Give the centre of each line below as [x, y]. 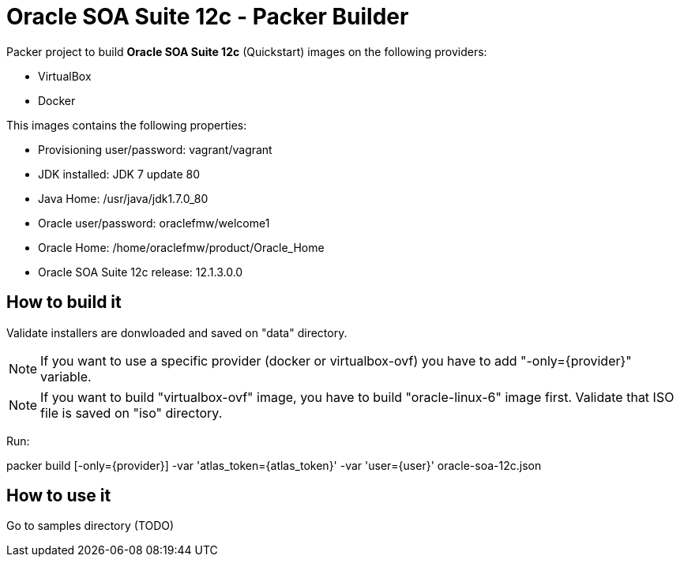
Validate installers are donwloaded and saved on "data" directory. [177, 332]
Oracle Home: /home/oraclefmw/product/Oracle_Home [181, 247]
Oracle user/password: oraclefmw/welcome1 [154, 223]
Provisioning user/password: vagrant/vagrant [155, 149]
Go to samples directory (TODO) [90, 526]
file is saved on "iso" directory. [131, 413]
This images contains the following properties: [127, 125]
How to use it [59, 496]
